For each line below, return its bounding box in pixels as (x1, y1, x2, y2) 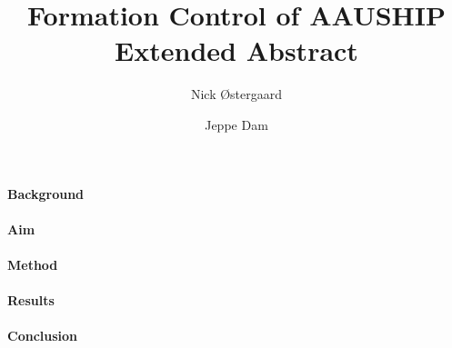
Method (7, 254, 58, 273)
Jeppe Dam (205, 114, 268, 134)
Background (7, 184, 85, 203)
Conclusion (7, 326, 78, 345)
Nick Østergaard (190, 85, 283, 104)
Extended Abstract (115, 32, 358, 69)
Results (7, 291, 55, 310)
